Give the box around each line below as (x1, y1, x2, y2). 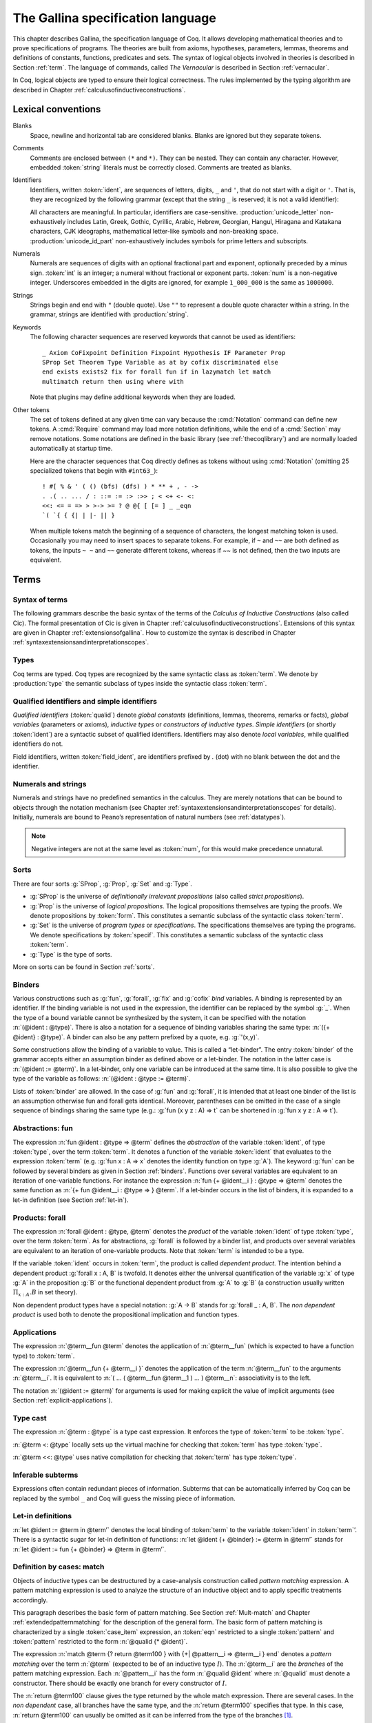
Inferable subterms (12, 1470, 79, 1480)
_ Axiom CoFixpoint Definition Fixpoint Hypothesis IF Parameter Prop (42, 349, 286, 356)
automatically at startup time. (30, 445, 113, 453)
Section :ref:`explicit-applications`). (12, 1396, 113, 1405)
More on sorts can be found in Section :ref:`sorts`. (12, 962, 155, 971)
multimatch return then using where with (42, 378, 184, 385)
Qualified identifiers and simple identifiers (12, 696, 158, 706)
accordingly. (12, 1595, 48, 1604)
